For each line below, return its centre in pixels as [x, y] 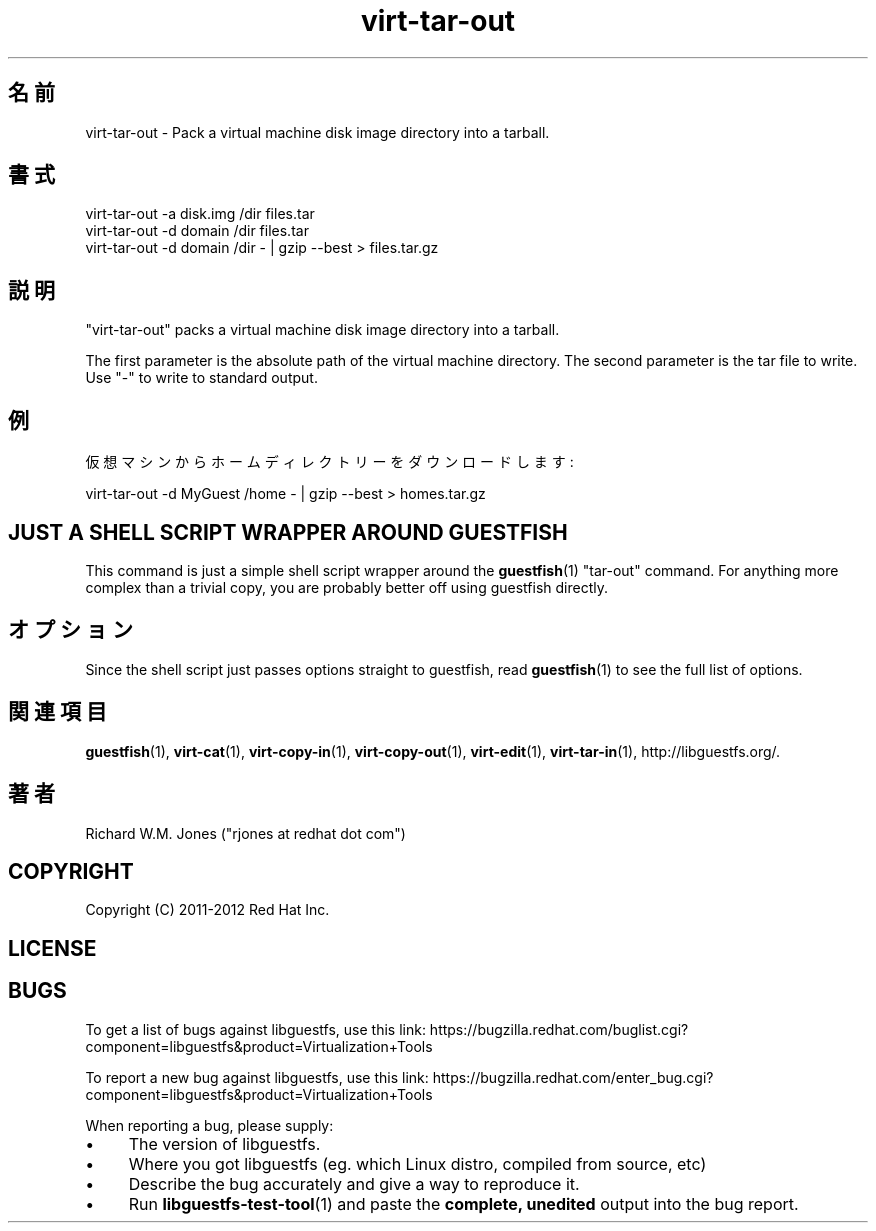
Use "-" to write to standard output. [201, 378]
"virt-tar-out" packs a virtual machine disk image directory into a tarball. [322, 330]
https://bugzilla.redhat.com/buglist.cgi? [559, 1029]
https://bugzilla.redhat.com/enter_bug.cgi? [573, 1077]
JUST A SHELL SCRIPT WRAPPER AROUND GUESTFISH [288, 532]
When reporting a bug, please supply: [209, 1125]
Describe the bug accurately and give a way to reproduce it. [354, 1183]
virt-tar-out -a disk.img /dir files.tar [200, 214]
